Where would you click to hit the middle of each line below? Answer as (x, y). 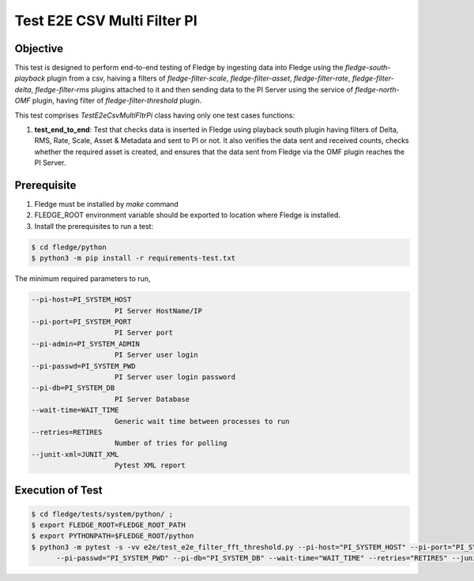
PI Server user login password (175, 377)
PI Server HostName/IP (159, 311)
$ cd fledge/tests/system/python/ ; (102, 514)
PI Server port (144, 333)
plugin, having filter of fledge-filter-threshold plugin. (117, 101)
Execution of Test (58, 491)
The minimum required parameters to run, (83, 279)
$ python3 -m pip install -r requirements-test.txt (134, 258)
